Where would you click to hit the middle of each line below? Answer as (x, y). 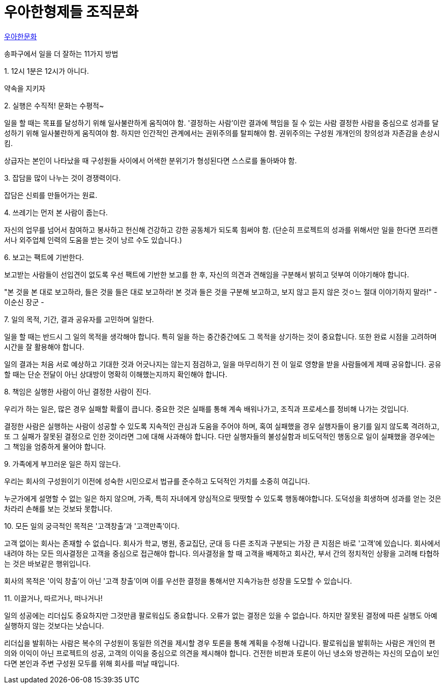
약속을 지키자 (25, 88)
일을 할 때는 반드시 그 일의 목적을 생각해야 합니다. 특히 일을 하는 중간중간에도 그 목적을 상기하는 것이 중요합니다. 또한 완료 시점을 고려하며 (220, 336)
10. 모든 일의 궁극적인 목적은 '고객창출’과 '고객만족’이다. (92, 526)
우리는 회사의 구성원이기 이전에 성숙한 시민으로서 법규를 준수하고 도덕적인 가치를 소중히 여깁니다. (157, 481)
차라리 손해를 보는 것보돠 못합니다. (58, 508)
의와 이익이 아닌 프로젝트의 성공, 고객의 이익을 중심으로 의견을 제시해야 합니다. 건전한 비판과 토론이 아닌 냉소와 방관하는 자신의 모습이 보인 (222, 653)
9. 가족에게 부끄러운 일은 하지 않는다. (63, 464)
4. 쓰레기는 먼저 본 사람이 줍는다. (56, 212)
